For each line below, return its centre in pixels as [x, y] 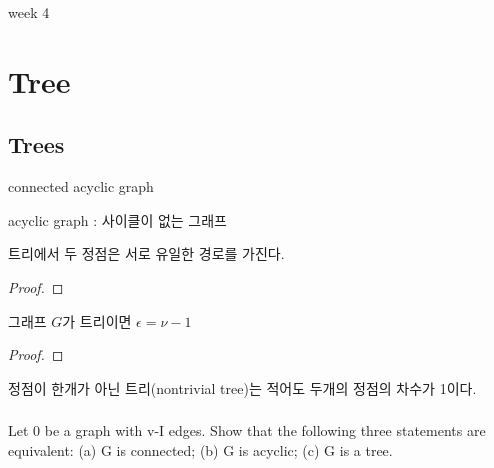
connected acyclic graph [81, 186]
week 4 [29, 12]
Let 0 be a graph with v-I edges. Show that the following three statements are [247, 430]
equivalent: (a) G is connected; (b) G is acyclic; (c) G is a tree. [200, 449]
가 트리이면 [97, 320]
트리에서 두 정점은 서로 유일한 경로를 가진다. [146, 253]
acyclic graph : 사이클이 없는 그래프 [118, 219]
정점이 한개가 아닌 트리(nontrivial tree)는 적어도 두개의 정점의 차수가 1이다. [242, 387]
